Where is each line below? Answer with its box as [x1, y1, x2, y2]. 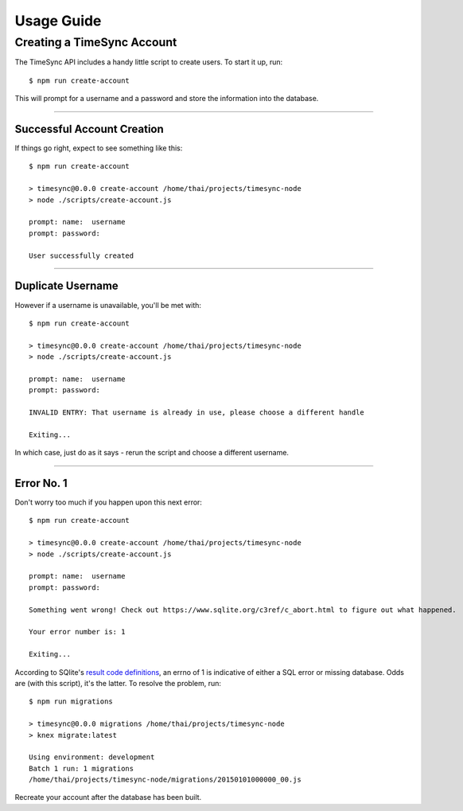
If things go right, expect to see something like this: [14, 143, 183, 153]
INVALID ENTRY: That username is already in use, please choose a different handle [29, 408, 365, 417]
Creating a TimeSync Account [14, 35, 177, 49]
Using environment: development [29, 753, 155, 762]
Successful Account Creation [14, 122, 165, 135]
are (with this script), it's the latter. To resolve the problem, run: [14, 678, 222, 688]
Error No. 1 [14, 477, 68, 489]
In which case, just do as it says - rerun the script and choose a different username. [14, 448, 290, 458]
